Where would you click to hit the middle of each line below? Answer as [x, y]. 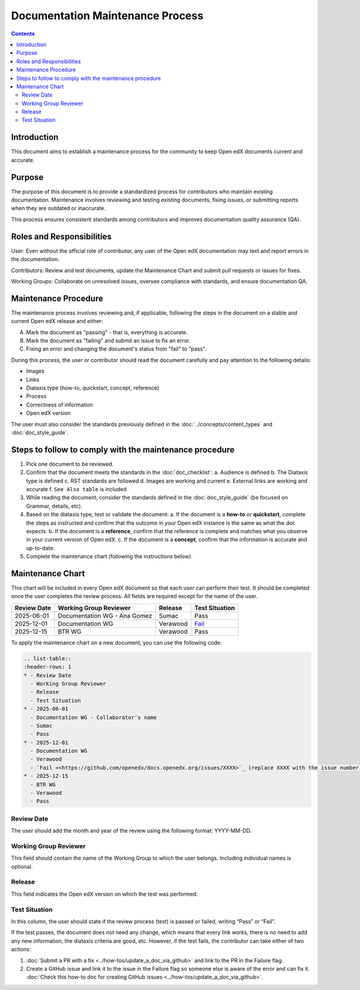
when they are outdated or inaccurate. [58, 208]
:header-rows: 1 [48, 667]
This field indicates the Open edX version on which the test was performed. [104, 894]
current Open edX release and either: [57, 321]
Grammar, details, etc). [54, 506]
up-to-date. [40, 548]
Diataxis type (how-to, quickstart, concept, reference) [93, 388]
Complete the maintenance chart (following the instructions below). [109, 557]
